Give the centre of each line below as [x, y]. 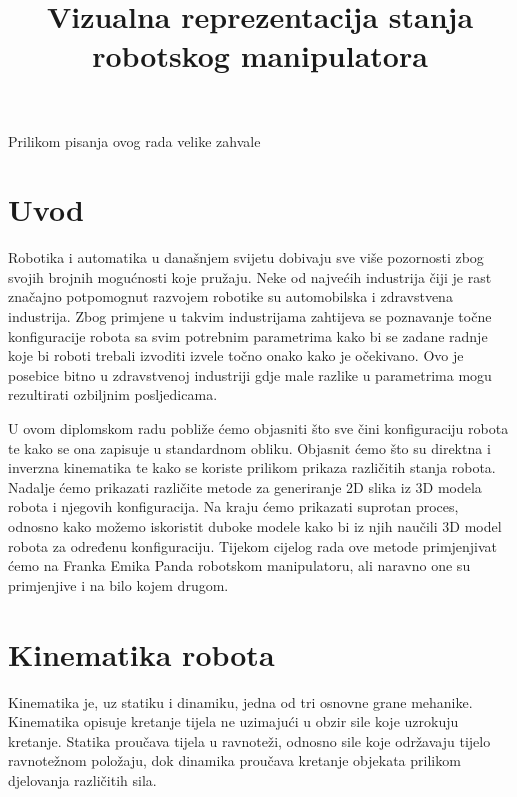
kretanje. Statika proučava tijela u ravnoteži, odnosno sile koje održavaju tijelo [249, 740]
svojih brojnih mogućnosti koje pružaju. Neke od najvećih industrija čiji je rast [250, 276]
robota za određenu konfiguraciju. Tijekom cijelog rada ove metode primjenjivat [253, 545]
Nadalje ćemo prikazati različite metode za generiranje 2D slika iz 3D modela [245, 486]
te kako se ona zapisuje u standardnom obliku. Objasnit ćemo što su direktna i [249, 447]
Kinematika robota [141, 653]
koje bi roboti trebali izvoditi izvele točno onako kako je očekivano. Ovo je [236, 355]
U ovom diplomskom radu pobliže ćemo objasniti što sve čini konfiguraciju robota [258, 428]
